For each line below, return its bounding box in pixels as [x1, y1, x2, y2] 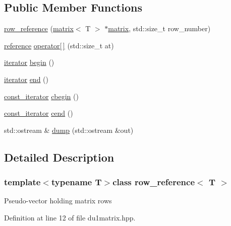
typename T [51, 176, 102, 188]
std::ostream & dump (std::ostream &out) [4, 124, 134, 135]
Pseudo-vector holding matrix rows [4, 195, 112, 206]
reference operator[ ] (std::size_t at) [4, 40, 114, 50]
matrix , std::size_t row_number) [108, 23, 211, 34]
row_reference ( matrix [4, 23, 74, 34]
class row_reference [112, 176, 195, 188]
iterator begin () [4, 57, 54, 67]
